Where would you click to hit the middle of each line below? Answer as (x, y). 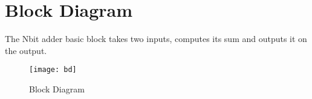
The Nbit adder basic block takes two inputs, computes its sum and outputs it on (156, 39)
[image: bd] (53, 70)
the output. (26, 50)
